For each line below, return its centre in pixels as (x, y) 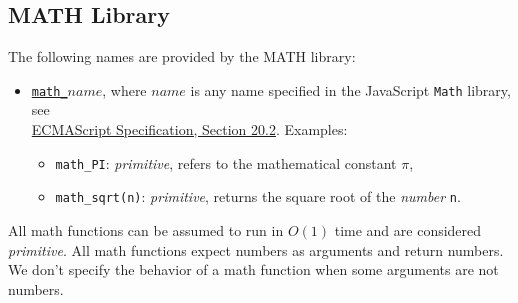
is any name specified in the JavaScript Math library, (350, 89)
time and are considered (408, 229)
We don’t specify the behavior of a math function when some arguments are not (253, 269)
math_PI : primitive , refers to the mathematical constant (226, 162)
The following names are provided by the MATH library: (182, 56)
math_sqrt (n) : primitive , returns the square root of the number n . (258, 196)
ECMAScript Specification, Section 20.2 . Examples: (189, 129)
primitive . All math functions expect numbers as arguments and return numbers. (256, 249)
